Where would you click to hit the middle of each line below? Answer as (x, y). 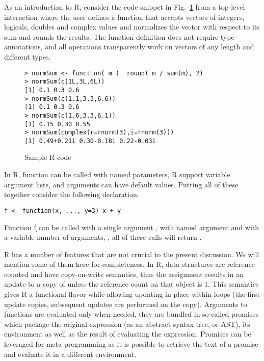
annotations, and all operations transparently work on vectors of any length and (129, 47)
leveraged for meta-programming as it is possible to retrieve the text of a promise (131, 344)
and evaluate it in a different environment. (70, 354)
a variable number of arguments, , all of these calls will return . (103, 237)
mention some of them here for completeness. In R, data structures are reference (129, 264)
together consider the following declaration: (72, 194)
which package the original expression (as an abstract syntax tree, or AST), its (127, 324)
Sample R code (48, 157)
